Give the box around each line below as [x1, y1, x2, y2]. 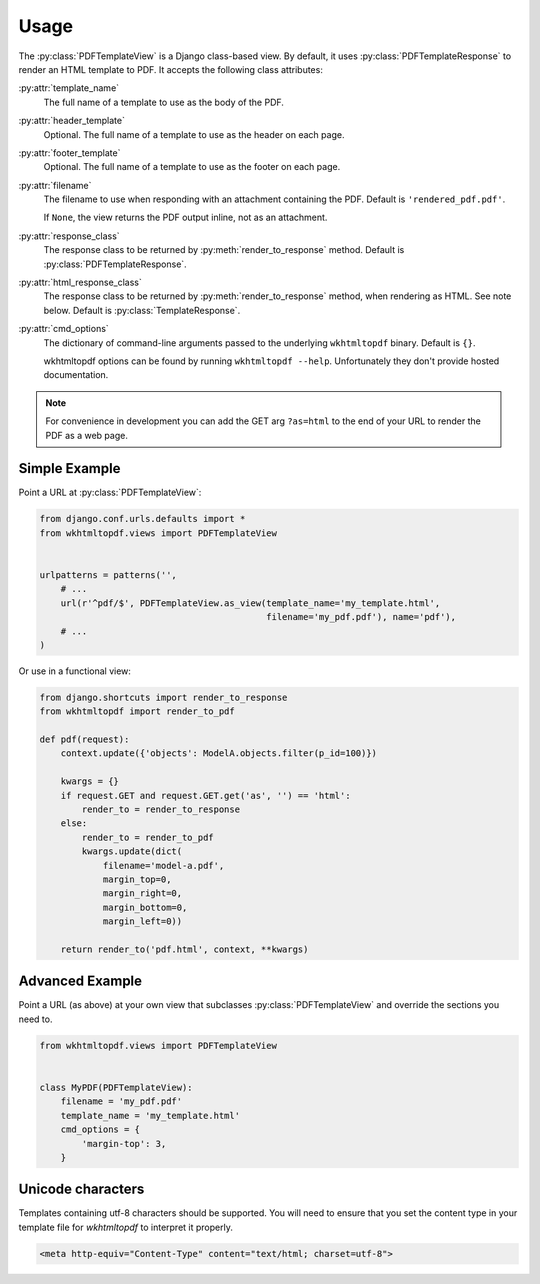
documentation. [43, 369, 109, 381]
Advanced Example [18, 973, 143, 990]
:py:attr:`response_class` [18, 230, 120, 242]
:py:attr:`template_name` [18, 82, 120, 94]
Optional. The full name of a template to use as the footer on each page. [43, 161, 341, 173]
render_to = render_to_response [81, 804, 240, 815]
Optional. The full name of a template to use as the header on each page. [43, 128, 345, 140]
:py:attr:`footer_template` [18, 146, 121, 159]
